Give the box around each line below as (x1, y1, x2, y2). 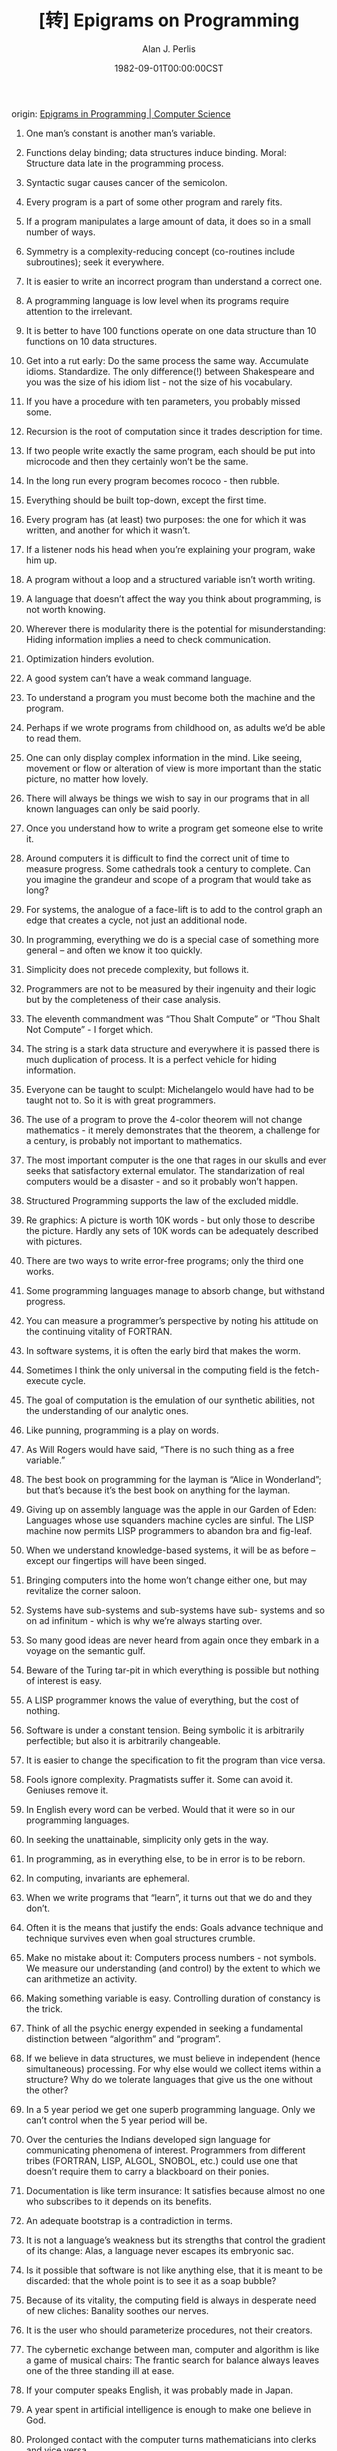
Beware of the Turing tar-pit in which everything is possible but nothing (25, 1664, 320, 1676)
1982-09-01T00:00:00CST (114, 62, 224, 74)
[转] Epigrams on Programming (38, 9, 300, 32)
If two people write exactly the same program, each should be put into (25, 444, 316, 456)
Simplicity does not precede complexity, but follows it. (25, 963, 249, 975)
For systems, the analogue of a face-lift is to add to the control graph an (25, 903, 323, 915)
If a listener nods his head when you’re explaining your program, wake (25, 543, 316, 555)
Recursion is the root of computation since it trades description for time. (25, 425, 323, 437)
